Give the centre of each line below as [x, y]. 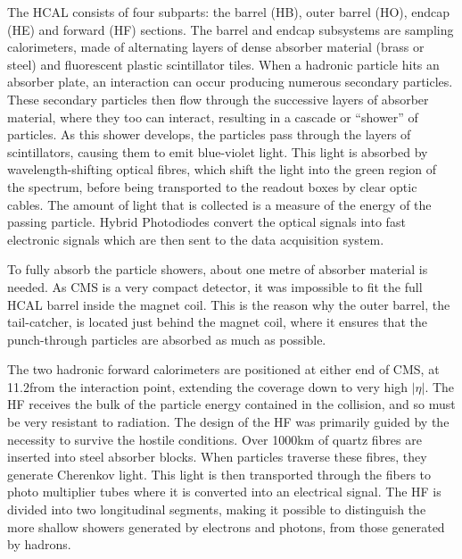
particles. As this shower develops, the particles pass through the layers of [209, 134]
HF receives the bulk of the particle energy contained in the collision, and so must [231, 404]
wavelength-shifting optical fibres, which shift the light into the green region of [222, 169]
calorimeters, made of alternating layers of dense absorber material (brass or [216, 47]
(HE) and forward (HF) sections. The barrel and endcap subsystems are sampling [231, 29]
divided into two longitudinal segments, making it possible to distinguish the [217, 509]
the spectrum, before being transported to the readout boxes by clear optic [212, 186]
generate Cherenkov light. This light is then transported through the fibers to [219, 474]
